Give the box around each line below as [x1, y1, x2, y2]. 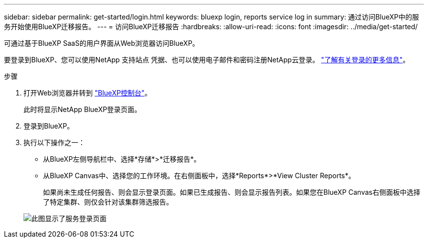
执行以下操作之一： [23, 138, 85, 147]
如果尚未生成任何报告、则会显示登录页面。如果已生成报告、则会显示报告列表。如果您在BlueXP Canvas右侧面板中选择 [43, 188, 421, 196]
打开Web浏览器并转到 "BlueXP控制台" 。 [23, 89, 151, 97]
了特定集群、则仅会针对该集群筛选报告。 [43, 198, 173, 206]
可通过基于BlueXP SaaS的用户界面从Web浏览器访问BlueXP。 [4, 39, 199, 47]
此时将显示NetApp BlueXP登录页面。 [23, 105, 142, 113]
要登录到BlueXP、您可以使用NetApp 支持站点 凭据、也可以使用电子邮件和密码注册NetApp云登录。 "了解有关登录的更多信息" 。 [4, 56, 410, 64]
